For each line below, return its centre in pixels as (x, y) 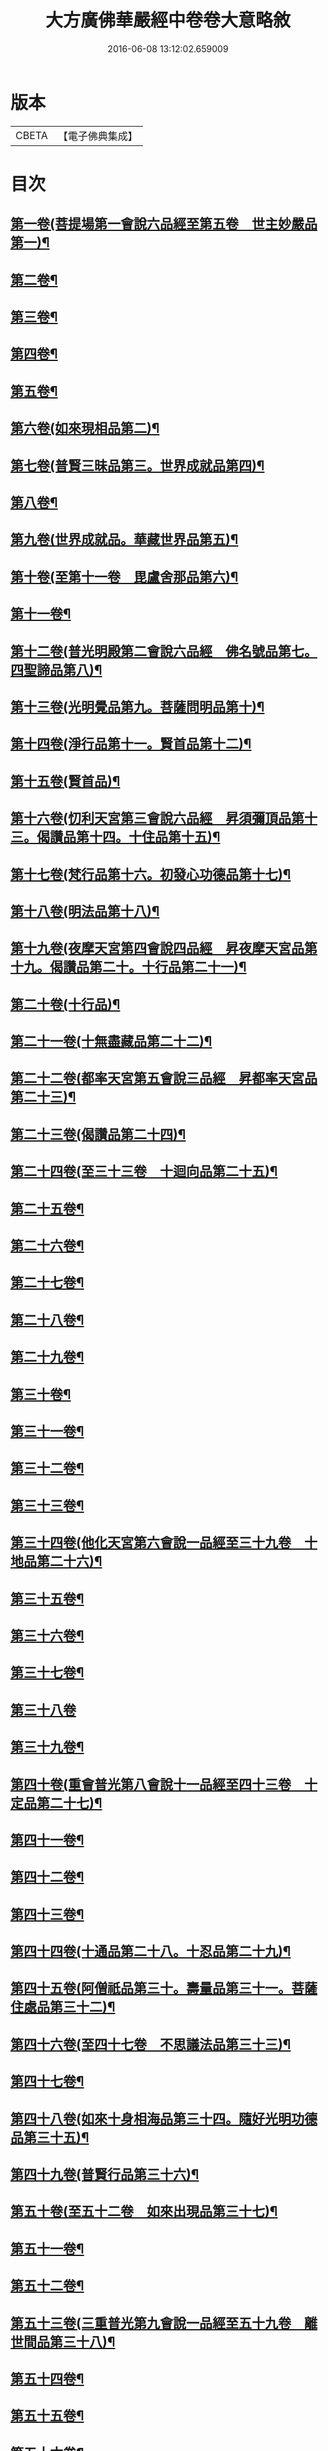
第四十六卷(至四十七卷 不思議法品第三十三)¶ (151, 2044)
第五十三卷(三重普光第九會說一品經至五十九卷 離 (164, 2322)
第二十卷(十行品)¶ (65, 1004)
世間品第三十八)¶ (63, 2341)
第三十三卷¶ (47, 1505)
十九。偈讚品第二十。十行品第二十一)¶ (128, 967)
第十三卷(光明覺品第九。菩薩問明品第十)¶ (137, 706)
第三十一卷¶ (47, 1431)
